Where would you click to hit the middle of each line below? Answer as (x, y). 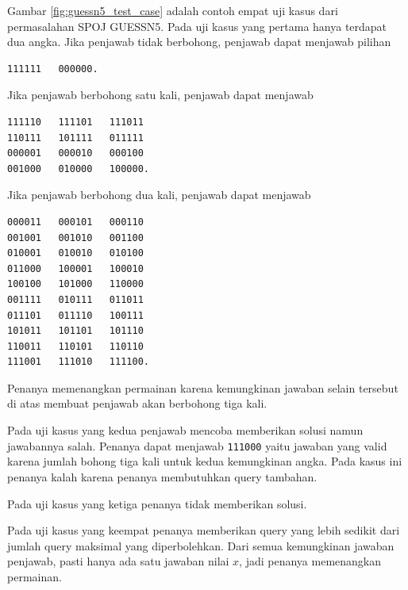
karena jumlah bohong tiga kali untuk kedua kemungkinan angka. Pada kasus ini (205, 461)
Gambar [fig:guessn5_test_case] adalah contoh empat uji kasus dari (173, 10)
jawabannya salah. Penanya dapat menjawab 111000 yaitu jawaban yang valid (197, 445)
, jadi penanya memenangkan (310, 561)
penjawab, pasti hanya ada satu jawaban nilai (118, 561)
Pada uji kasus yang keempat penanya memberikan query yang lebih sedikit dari (204, 530)
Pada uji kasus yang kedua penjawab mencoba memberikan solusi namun (185, 430)
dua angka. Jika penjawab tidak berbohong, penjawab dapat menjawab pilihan (199, 42)
